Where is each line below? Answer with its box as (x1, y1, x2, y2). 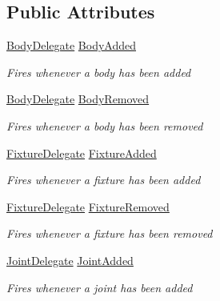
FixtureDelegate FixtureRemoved (6, 198, 170, 215)
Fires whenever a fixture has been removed (6, 225, 213, 242)
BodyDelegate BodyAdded (6, 37, 136, 54)
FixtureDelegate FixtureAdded (6, 144, 157, 161)
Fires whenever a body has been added (6, 63, 191, 80)
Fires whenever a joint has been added (6, 279, 193, 295)
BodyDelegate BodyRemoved (6, 90, 150, 107)
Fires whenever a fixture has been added (6, 171, 201, 188)
